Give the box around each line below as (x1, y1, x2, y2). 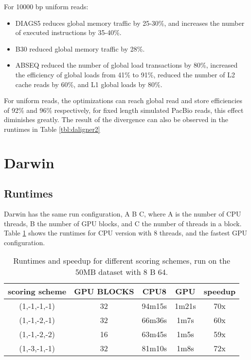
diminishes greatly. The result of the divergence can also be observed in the (4, 114, 228, 125)
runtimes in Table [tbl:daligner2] (4, 124, 100, 134)
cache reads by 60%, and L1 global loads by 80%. (15, 79, 162, 89)
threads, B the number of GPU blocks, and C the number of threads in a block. (4, 218, 242, 228)
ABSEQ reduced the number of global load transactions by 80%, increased (15, 60, 238, 70)
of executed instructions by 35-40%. (15, 27, 122, 37)
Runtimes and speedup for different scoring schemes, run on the (13, 255, 231, 267)
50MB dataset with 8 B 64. (75, 266, 168, 278)
